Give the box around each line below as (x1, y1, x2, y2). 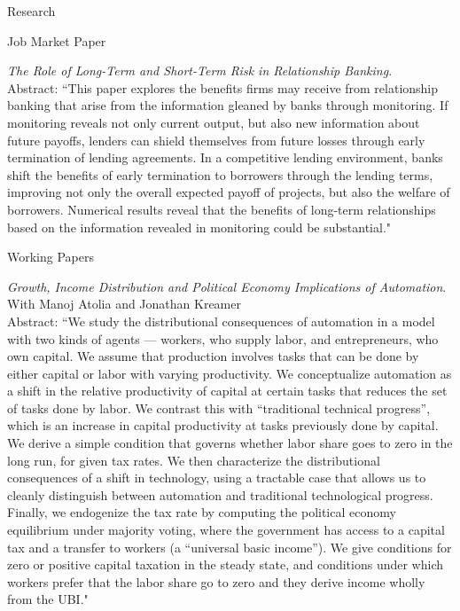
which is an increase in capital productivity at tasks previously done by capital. (7, 416, 439, 435)
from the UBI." (7, 590, 89, 608)
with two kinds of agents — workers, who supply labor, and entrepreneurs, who (7, 329, 439, 348)
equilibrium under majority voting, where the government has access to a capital (7, 521, 445, 539)
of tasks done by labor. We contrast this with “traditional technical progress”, (7, 398, 431, 417)
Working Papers (7, 247, 94, 266)
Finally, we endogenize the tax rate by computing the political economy (7, 503, 396, 521)
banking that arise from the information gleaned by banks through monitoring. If (7, 96, 448, 114)
